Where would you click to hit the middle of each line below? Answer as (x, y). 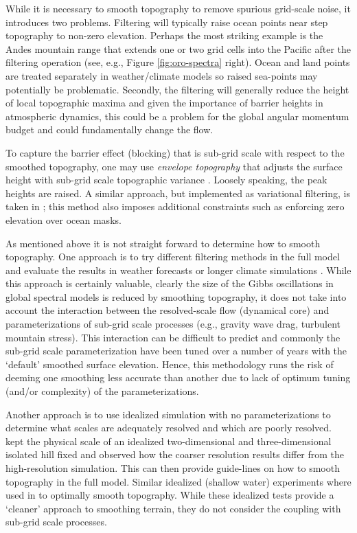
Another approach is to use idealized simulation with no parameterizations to (168, 414)
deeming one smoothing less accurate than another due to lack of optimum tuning (178, 377)
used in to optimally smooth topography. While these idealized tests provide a (170, 495)
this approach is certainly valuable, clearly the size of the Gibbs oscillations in (170, 283)
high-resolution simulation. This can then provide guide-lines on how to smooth (173, 468)
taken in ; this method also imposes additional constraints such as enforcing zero (175, 206)
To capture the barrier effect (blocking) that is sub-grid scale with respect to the (175, 152)
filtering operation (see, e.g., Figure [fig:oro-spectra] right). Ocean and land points (178, 62)
